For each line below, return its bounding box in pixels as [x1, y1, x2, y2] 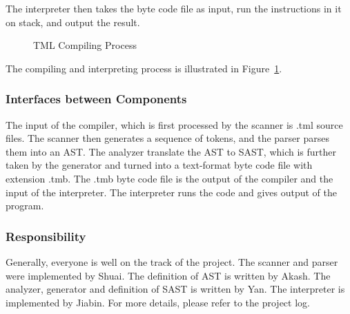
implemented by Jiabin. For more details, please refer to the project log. [6, 295, 310, 309]
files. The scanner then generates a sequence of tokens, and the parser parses [6, 131, 329, 145]
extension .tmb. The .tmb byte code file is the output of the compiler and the [6, 171, 333, 185]
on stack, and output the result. [6, 14, 140, 29]
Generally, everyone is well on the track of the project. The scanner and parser [6, 254, 338, 269]
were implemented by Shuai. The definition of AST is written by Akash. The [6, 268, 331, 282]
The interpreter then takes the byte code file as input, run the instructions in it [6, 1, 342, 15]
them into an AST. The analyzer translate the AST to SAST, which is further [6, 144, 337, 158]
